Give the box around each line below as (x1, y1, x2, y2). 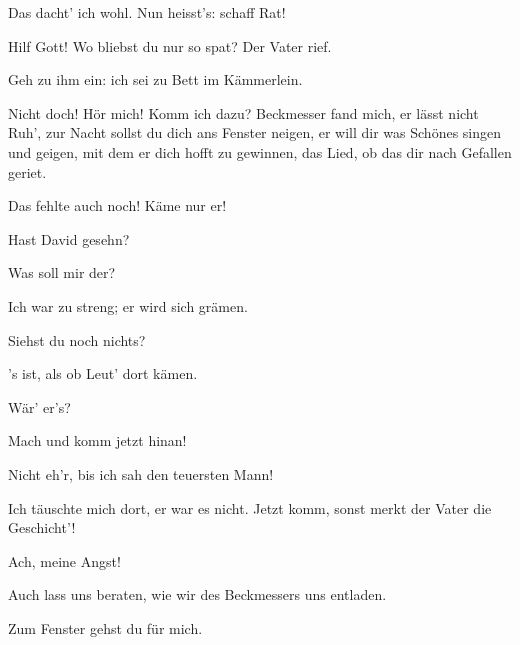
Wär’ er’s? (8, 396, 71, 417)
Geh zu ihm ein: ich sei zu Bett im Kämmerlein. (8, 69, 303, 90)
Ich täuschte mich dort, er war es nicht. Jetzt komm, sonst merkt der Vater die (8, 497, 492, 518)
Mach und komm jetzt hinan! (8, 430, 187, 451)
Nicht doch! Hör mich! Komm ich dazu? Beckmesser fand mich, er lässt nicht (8, 102, 479, 123)
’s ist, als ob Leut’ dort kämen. (8, 363, 198, 384)
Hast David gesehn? (8, 228, 130, 249)
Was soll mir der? (8, 262, 116, 283)
